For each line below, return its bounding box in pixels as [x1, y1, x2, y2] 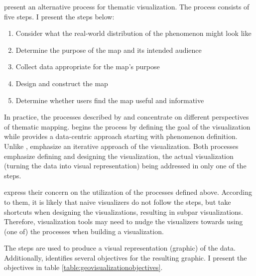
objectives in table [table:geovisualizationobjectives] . [4, 262, 163, 273]
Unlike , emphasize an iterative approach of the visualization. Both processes [4, 140, 239, 151]
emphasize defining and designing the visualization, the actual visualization [4, 150, 234, 161]
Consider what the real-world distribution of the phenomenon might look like [15, 28, 252, 38]
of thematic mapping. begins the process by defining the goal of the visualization [4, 121, 251, 132]
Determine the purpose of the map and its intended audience [15, 44, 202, 55]
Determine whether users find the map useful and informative [15, 95, 204, 105]
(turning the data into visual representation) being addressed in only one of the [4, 160, 247, 171]
